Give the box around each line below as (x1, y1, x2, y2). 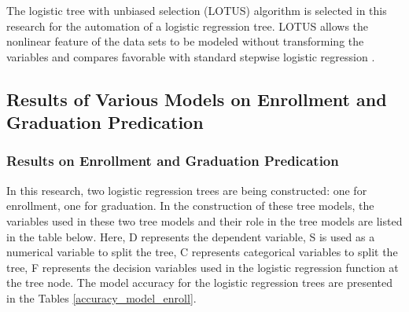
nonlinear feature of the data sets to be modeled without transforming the (6, 33, 364, 50)
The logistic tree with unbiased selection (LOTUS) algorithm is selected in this (6, 2, 387, 18)
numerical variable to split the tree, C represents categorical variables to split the (6, 244, 398, 260)
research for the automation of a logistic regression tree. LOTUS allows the (6, 17, 369, 34)
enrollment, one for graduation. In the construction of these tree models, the (6, 197, 374, 214)
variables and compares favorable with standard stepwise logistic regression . (6, 48, 375, 64)
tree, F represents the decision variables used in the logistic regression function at (6, 259, 399, 275)
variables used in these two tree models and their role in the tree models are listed (6, 212, 403, 229)
